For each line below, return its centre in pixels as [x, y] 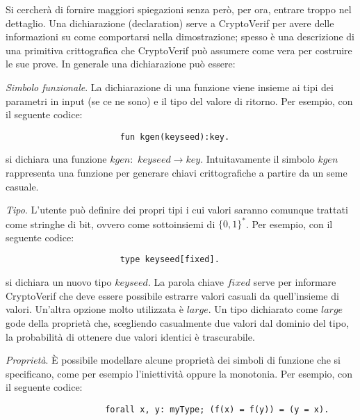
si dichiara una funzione [56, 159]
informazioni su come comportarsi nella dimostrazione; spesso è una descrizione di [180, 37]
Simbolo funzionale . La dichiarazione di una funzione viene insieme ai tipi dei [170, 87]
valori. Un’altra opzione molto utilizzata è [95, 309]
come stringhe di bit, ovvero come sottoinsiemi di [111, 224]
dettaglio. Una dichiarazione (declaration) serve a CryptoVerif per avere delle [170, 23]
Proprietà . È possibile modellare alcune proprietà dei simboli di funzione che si [173, 360]
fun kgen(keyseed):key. [175, 137]
